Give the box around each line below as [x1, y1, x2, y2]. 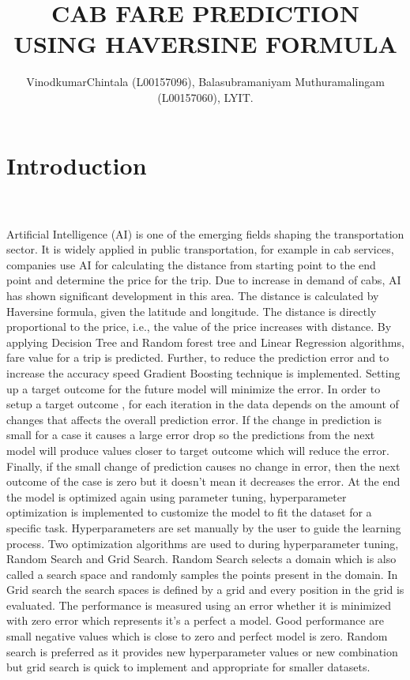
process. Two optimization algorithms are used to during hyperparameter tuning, [6, 535, 399, 551]
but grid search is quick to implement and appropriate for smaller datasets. [6, 659, 371, 675]
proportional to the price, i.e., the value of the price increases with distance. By [6, 318, 392, 335]
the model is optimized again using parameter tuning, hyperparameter [6, 488, 347, 505]
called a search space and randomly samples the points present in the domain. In [6, 565, 398, 582]
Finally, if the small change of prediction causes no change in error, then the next [6, 457, 401, 474]
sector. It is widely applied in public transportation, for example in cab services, [6, 241, 394, 257]
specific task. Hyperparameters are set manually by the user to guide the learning [6, 519, 401, 535]
